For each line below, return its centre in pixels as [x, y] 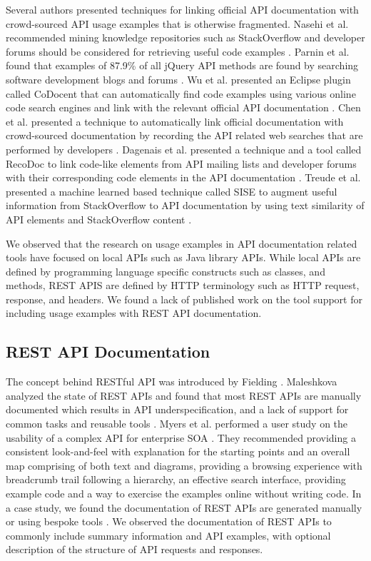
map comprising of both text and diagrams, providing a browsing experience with [184, 465]
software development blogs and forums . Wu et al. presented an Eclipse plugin [178, 79]
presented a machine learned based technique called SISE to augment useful [172, 191]
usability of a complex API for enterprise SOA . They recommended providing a [181, 437]
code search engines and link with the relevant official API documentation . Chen [183, 107]
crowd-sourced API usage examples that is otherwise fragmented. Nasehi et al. [177, 23]
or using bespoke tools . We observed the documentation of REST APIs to [169, 521]
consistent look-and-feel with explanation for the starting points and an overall [178, 451]
